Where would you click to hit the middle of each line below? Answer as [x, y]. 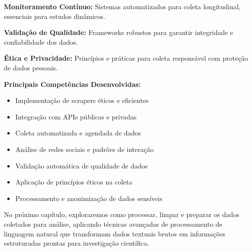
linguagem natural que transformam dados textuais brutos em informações [115, 233]
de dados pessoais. [31, 67]
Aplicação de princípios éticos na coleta [74, 182]
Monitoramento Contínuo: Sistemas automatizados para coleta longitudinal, [122, 6]
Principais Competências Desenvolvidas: [72, 84]
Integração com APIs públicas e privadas [76, 116]
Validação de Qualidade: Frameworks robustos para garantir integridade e [119, 32]
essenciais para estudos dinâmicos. [55, 16]
